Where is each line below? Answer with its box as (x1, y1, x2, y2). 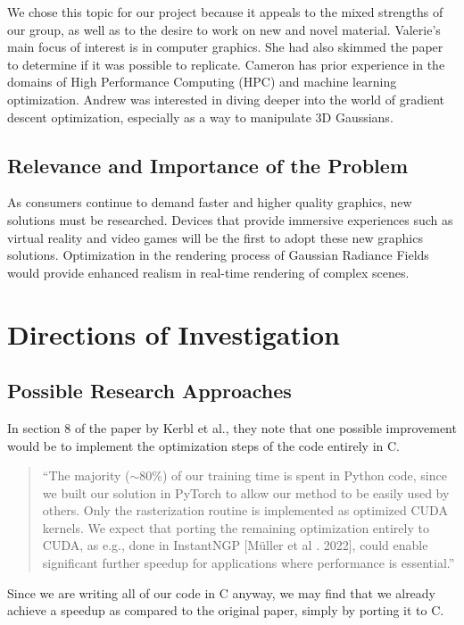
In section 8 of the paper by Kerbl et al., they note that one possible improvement (7, 418, 457, 437)
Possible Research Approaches (7, 377, 292, 404)
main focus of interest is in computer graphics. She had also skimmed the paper (7, 37, 443, 56)
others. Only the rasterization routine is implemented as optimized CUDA (42, 501, 448, 520)
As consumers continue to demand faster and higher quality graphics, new (7, 193, 412, 212)
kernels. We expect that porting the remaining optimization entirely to (42, 518, 429, 537)
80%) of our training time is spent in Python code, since (139, 466, 447, 485)
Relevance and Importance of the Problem (7, 151, 408, 179)
